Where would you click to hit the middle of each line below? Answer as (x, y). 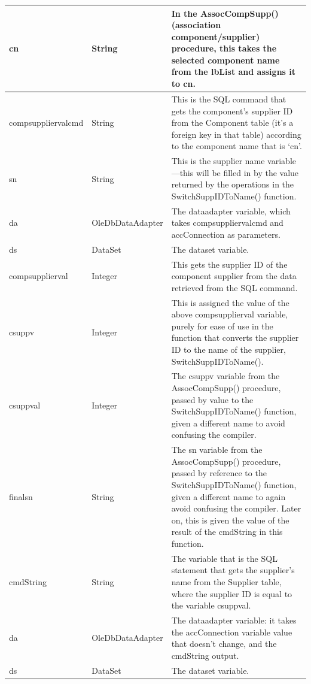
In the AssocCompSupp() (225, 13)
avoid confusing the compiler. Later (236, 508)
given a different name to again (228, 496)
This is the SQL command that (229, 99)
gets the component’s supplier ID (232, 111)
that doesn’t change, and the (224, 644)
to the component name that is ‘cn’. (237, 146)
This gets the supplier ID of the (229, 264)
